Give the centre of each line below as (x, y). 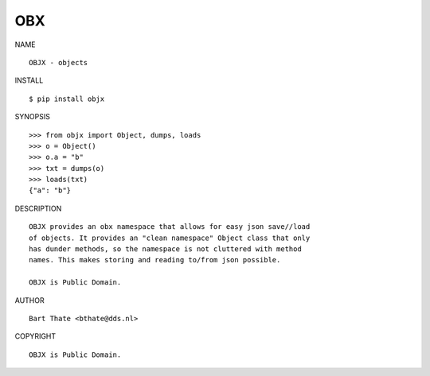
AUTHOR (29, 300)
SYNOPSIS (33, 117)
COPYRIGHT (35, 336)
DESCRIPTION (38, 208)
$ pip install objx (67, 99)
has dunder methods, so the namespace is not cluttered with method (165, 249)
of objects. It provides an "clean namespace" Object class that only (170, 238)
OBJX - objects (59, 62)
